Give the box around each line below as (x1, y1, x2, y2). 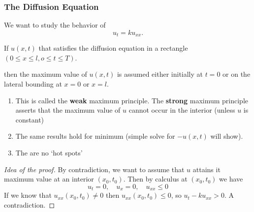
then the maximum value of (4, 69, 87, 79)
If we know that (4, 190, 52, 200)
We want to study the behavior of (4, 20, 106, 30)
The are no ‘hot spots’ (15, 148, 83, 158)
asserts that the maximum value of (15, 105, 121, 115)
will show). (210, 131, 243, 141)
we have (219, 174, 243, 184)
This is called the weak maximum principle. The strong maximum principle (15, 95, 248, 105)
